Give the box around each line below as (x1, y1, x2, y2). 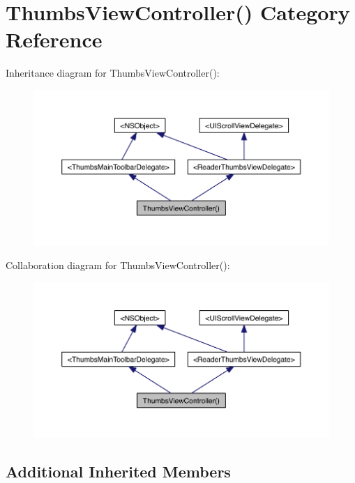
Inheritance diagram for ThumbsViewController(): (6, 66, 220, 80)
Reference (6, 25, 103, 54)
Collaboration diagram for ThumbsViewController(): (6, 258, 230, 273)
